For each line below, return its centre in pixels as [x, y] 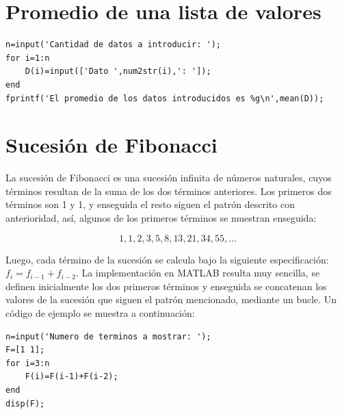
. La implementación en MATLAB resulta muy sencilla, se [198, 273]
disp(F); [25, 403]
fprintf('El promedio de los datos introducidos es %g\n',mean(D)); [165, 98]
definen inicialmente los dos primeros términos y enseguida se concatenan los [166, 286]
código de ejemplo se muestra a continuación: [100, 312]
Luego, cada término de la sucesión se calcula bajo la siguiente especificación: [167, 259]
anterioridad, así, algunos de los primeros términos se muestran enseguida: [161, 218]
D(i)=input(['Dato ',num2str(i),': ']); [118, 72]
